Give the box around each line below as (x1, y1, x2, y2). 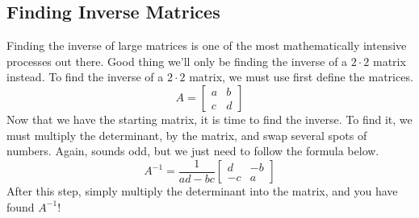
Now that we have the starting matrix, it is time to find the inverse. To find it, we (6, 110, 413, 127)
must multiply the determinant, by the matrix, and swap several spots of (6, 126, 367, 143)
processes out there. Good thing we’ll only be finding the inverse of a (6, 52, 348, 69)
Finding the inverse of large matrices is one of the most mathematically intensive (6, 37, 407, 54)
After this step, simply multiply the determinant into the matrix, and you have (6, 183, 398, 199)
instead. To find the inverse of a (6, 68, 164, 85)
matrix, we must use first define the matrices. (189, 68, 413, 85)
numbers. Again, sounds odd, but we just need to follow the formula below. (6, 142, 379, 159)
